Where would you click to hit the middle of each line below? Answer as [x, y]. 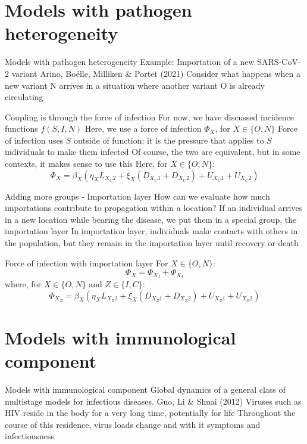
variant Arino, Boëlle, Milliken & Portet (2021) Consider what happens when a [156, 73]
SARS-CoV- [279, 62]
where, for [23, 284]
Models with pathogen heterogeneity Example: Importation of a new [130, 62]
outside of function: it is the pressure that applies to [169, 140]
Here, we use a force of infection [143, 128]
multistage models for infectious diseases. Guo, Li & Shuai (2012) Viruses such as [153, 401]
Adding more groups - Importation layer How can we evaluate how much [137, 196]
